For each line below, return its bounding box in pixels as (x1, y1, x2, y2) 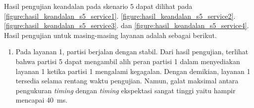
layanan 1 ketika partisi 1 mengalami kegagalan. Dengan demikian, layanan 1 (15, 66, 251, 76)
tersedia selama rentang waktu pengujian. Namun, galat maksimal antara (15, 75, 239, 86)
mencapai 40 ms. (15, 95, 68, 105)
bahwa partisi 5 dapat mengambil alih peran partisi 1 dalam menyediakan (15, 56, 240, 66)
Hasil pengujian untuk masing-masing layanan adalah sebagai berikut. (4, 30, 217, 40)
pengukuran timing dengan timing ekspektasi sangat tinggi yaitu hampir (15, 85, 236, 95)
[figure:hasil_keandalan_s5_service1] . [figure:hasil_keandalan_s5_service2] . (4, 10, 236, 21)
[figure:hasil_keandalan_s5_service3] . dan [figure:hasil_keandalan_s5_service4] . (4, 20, 249, 31)
